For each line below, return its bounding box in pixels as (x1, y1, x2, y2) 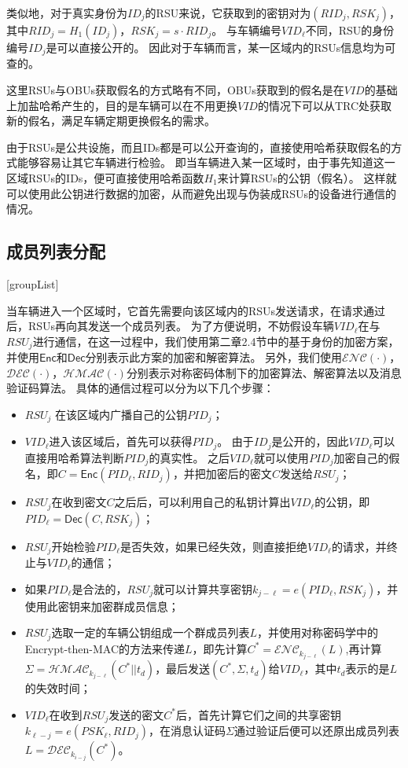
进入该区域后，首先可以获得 (49, 433, 193, 450)
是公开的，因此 (271, 433, 349, 450)
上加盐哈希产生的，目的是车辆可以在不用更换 (6, 97, 237, 113)
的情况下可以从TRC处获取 (257, 97, 392, 113)
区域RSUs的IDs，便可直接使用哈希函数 (6, 170, 204, 186)
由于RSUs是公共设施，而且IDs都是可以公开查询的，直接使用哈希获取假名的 (6, 138, 391, 155)
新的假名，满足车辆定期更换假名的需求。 (6, 112, 215, 129)
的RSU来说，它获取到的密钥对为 (145, 5, 311, 20)
